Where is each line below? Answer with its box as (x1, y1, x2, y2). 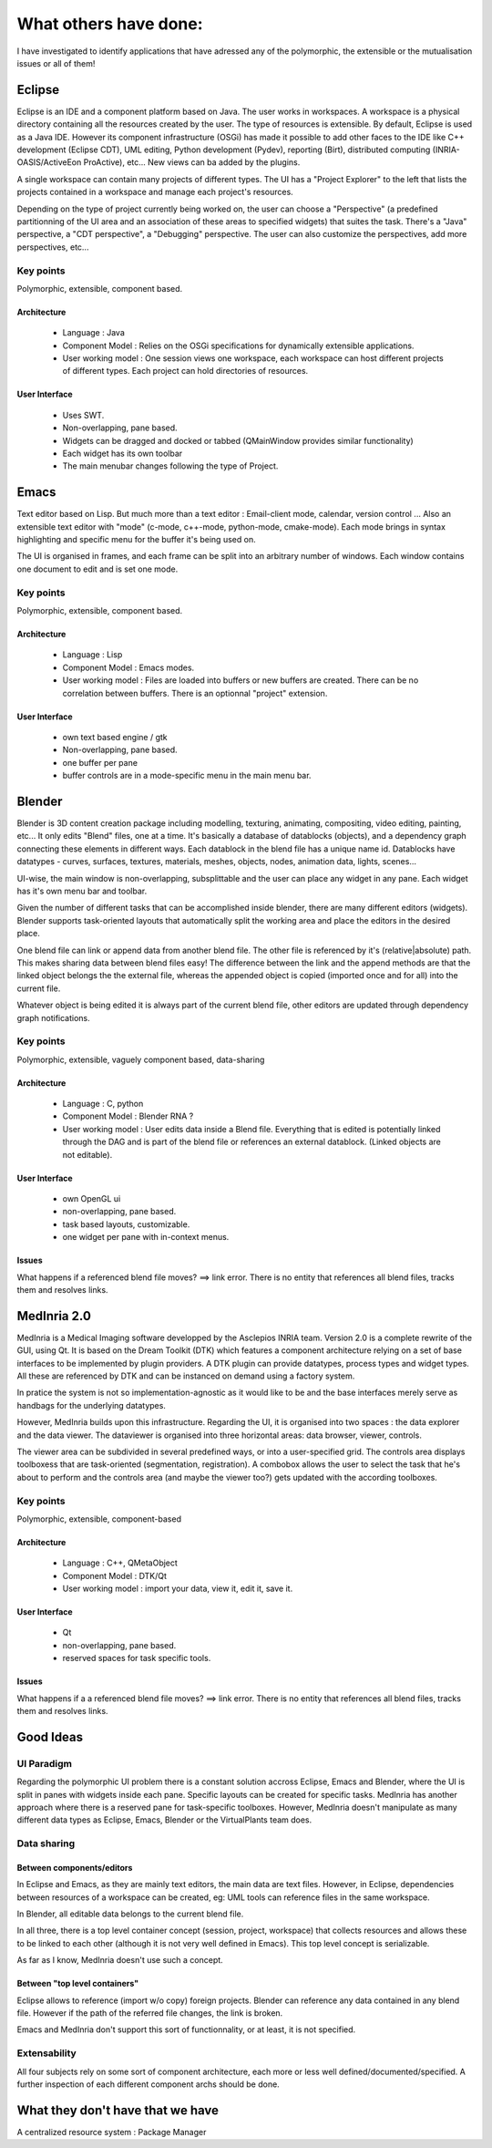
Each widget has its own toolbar (62, 448, 183, 460)
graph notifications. (16, 1012, 90, 1023)
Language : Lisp (62, 649, 123, 660)
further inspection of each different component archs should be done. (16, 2079, 280, 2090)
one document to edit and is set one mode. (16, 563, 179, 574)
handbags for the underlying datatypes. (16, 1399, 166, 1410)
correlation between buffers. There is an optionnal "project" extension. (62, 687, 328, 698)
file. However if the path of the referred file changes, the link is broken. (16, 2008, 283, 2019)
